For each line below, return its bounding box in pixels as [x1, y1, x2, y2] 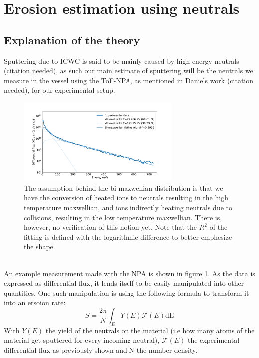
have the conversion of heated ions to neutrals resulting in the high [24, 192, 228, 203]
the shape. [24, 241, 55, 252]
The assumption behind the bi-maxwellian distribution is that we [24, 182, 223, 193]
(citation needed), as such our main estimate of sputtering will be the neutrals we [4, 65, 253, 76]
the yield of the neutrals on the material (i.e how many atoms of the [45, 325, 255, 335]
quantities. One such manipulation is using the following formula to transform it [4, 287, 249, 298]
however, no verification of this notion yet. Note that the [24, 222, 197, 232]
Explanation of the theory [4, 32, 140, 47]
